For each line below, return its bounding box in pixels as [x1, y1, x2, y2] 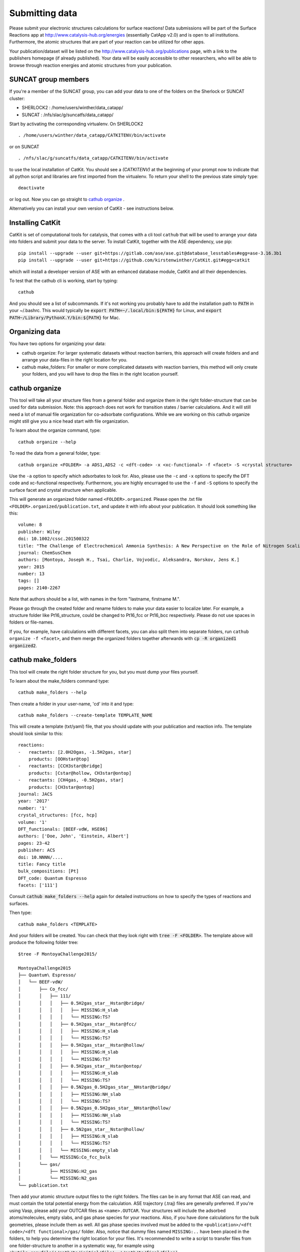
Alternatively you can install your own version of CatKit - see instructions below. [9, 205, 174, 211]
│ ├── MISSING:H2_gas [18, 1168, 97, 1174]
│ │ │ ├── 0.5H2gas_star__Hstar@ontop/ [18, 1063, 142, 1069]
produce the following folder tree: [9, 940, 78, 946]
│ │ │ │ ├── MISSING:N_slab [18, 1133, 118, 1139]
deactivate [18, 185, 45, 191]
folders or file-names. [9, 619, 54, 625]
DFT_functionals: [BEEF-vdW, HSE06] [18, 826, 108, 832]
